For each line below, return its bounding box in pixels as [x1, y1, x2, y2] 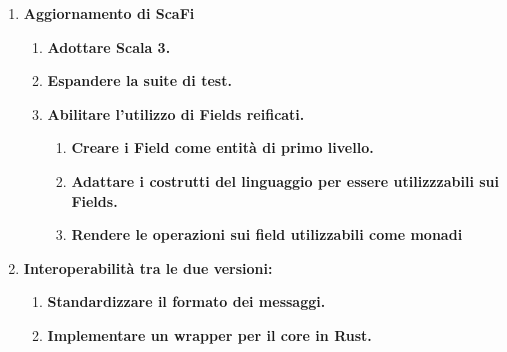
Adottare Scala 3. [47, 36, 171, 57]
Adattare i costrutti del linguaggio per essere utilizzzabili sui [71, 170, 499, 191]
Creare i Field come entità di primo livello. [71, 137, 374, 158]
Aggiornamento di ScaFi [23, 3, 195, 23]
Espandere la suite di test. [47, 70, 232, 91]
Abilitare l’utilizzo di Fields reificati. [47, 103, 305, 124]
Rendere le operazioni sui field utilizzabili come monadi [71, 224, 463, 245]
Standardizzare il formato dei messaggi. [47, 291, 326, 312]
